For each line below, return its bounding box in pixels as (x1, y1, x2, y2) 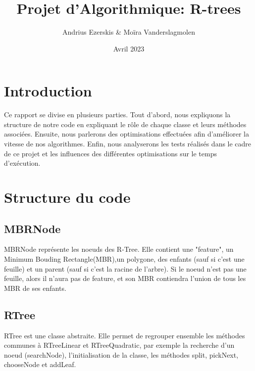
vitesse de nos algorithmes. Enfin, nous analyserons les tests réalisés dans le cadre (4, 139, 252, 149)
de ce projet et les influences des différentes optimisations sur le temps (4, 148, 217, 158)
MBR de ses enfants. (4, 282, 66, 293)
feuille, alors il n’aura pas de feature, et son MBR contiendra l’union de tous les (4, 273, 246, 283)
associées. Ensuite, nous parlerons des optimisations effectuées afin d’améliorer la (4, 129, 249, 139)
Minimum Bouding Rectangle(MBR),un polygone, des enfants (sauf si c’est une (4, 253, 245, 264)
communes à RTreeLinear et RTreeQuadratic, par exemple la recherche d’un (4, 340, 235, 350)
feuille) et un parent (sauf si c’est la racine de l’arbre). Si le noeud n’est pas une (4, 263, 247, 274)
